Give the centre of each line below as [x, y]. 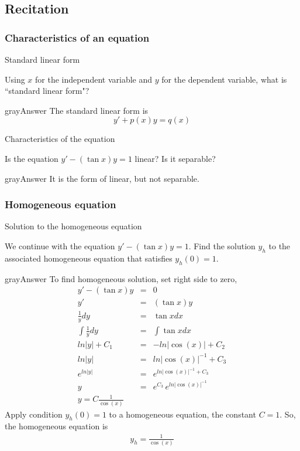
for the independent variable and [94, 79]
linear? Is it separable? [175, 158]
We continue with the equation [60, 245]
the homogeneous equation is [56, 426]
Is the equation [32, 158]
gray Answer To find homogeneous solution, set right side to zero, [121, 278]
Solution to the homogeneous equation [73, 226]
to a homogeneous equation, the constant [182, 414]
